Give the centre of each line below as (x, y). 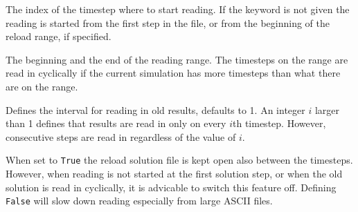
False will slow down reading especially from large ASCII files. (139, 201)
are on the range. (42, 86)
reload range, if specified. (59, 36)
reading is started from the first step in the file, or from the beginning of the (168, 22)
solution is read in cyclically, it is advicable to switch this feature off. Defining (171, 187)
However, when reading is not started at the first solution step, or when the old (174, 173)
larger (327, 109)
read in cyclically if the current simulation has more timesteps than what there (173, 73)
